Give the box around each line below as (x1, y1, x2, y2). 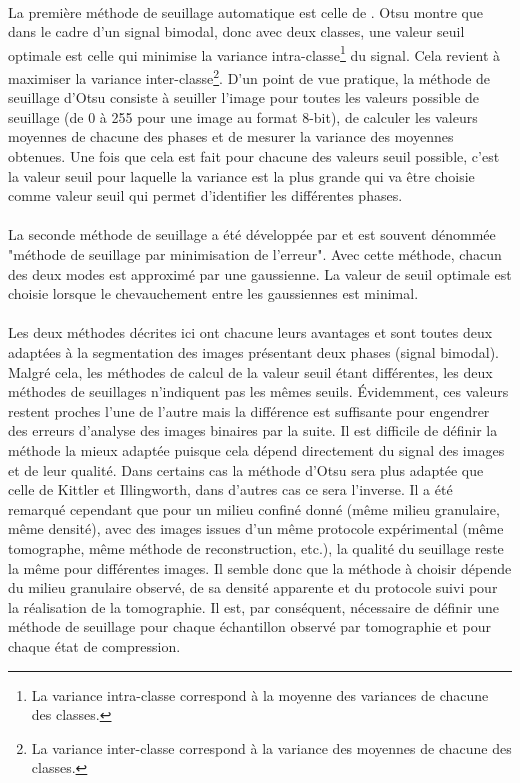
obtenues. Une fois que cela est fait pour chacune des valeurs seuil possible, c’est (8, 146, 500, 167)
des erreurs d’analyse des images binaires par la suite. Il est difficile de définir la (8, 420, 498, 441)
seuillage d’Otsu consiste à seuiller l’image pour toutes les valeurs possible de (8, 87, 480, 108)
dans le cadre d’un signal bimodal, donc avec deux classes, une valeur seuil (8, 21, 465, 42)
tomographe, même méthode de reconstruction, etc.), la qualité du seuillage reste (8, 537, 504, 558)
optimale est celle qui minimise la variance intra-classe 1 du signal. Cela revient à (8, 41, 501, 65)
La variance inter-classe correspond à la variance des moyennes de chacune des (31, 737, 512, 758)
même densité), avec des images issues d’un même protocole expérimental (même (8, 518, 504, 539)
